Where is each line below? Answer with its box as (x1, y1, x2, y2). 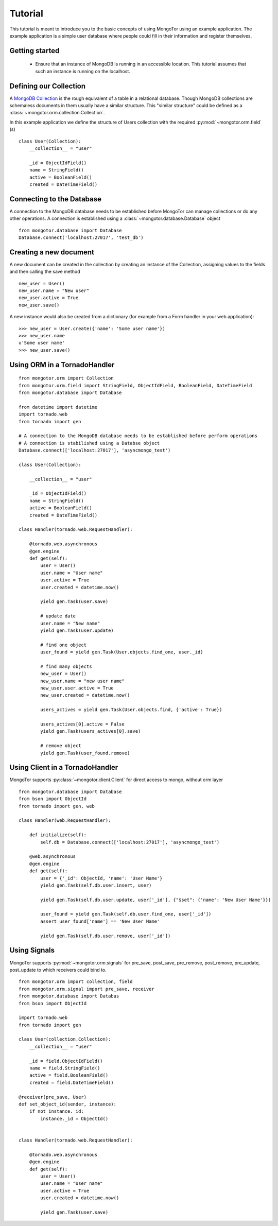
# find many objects (40, 663, 92, 669)
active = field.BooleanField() (29, 1073, 109, 1078)
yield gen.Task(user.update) (40, 627, 114, 633)
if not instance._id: (29, 1109, 84, 1114)
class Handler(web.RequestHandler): (19, 818, 111, 823)
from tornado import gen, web (19, 803, 95, 809)
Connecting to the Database (9, 195, 102, 203)
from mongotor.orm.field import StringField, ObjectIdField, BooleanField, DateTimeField (19, 383, 252, 388)
